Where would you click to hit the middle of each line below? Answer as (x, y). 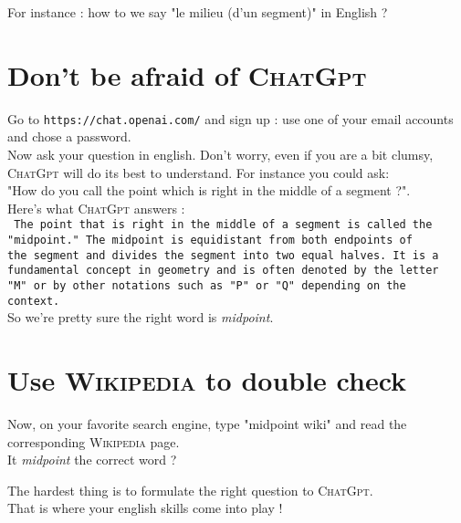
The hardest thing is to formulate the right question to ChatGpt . (190, 490)
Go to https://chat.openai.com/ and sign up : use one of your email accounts (230, 118)
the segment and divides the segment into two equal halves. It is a (223, 255)
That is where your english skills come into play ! (145, 508)
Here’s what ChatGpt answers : (96, 208)
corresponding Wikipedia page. (94, 441)
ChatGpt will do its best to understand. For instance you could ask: (199, 172)
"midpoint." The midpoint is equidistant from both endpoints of (210, 240)
